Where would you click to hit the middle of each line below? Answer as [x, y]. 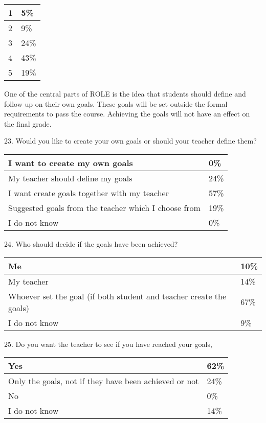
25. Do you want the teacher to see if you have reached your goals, [108, 344]
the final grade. [28, 123]
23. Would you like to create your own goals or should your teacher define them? [130, 141]
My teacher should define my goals [70, 178]
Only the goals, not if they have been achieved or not [104, 381]
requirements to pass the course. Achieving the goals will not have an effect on [127, 114]
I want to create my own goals [71, 162]
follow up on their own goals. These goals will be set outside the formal [116, 103]
